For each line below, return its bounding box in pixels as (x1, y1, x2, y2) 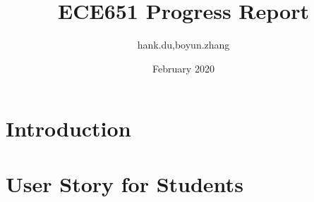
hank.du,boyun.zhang (137, 37, 230, 52)
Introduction (6, 114, 131, 143)
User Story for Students (6, 169, 243, 198)
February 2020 (152, 61, 215, 75)
